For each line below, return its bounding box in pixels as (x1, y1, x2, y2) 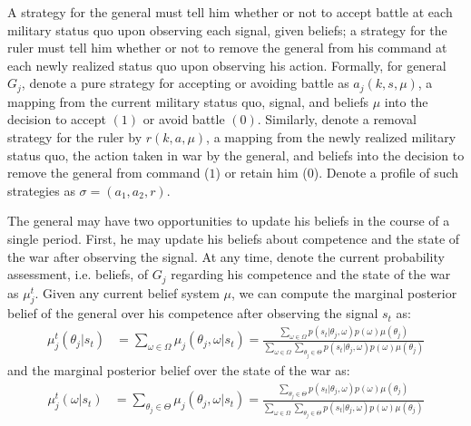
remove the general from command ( (7, 163, 210, 182)
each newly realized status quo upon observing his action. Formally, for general (7, 55, 446, 74)
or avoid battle (142, 110, 225, 129)
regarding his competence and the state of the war (171, 265, 451, 284)
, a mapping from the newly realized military (206, 128, 456, 147)
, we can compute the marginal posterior (231, 283, 457, 302)
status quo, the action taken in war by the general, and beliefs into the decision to (7, 145, 465, 164)
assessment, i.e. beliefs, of (7, 265, 149, 284)
